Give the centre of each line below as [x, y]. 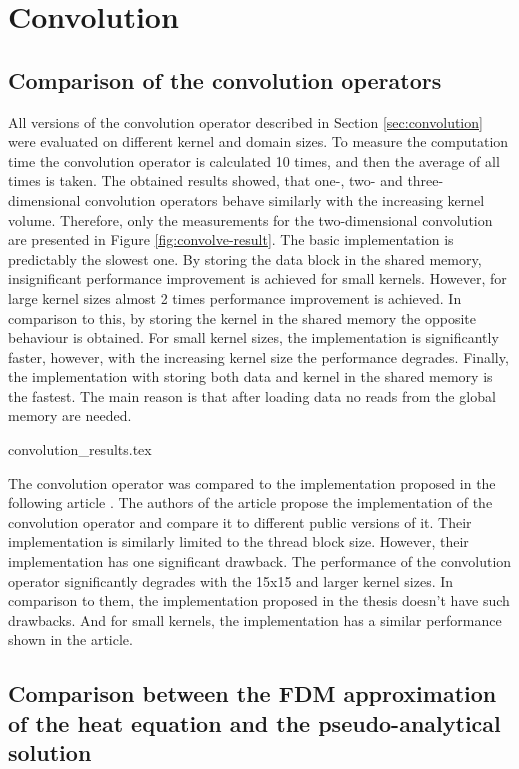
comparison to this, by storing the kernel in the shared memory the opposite [242, 317]
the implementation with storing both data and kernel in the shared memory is [250, 376]
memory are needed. [70, 415]
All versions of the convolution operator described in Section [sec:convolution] [245, 121]
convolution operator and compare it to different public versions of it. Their [240, 521]
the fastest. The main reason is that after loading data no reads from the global [252, 395]
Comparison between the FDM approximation [252, 693]
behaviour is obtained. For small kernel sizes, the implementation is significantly [253, 337]
